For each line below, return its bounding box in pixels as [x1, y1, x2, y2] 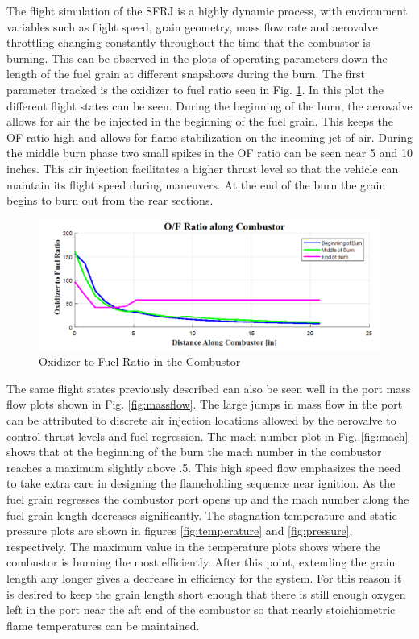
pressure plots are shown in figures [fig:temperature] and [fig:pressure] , [6, 522, 353, 539]
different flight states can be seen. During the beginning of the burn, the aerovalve [6, 97, 413, 114]
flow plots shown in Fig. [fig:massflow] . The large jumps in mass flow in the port [6, 396, 403, 413]
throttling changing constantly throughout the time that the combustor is [6, 34, 371, 51]
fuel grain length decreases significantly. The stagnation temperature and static [6, 506, 397, 523]
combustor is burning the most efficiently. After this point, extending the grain [6, 554, 396, 571]
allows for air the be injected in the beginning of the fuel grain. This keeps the [6, 113, 393, 130]
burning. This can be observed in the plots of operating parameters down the [6, 49, 388, 66]
